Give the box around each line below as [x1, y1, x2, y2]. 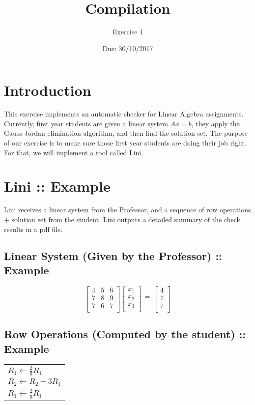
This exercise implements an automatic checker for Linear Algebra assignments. [4, 109, 244, 119]
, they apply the [191, 118, 240, 128]
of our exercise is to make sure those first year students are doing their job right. [4, 138, 247, 148]
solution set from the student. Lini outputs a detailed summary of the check [11, 214, 240, 224]
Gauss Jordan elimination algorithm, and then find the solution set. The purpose [4, 128, 248, 138]
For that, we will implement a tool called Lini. [4, 147, 143, 157]
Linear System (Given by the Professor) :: [4, 248, 222, 263]
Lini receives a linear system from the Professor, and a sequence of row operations [4, 204, 251, 215]
